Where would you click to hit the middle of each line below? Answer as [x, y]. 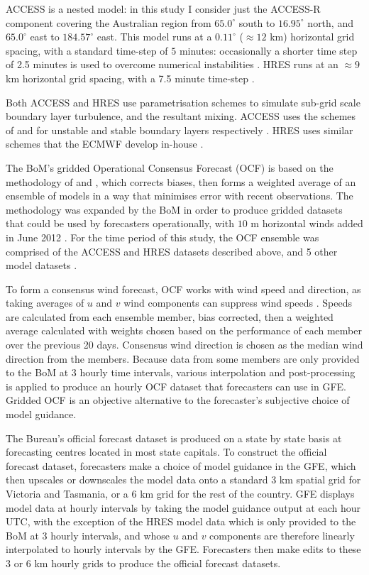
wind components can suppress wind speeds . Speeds [238, 303]
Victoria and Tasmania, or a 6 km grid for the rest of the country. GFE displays [180, 493]
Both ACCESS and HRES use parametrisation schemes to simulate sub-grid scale [183, 102]
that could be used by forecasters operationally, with [120, 223]
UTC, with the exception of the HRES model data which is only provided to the [181, 521]
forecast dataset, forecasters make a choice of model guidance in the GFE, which [181, 465]
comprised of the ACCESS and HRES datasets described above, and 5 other [172, 251]
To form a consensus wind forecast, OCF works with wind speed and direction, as [183, 289]
